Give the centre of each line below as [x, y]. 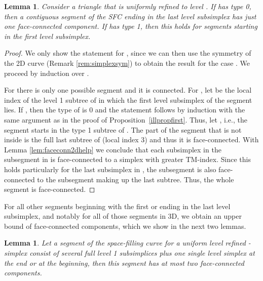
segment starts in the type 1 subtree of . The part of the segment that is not [123, 129]
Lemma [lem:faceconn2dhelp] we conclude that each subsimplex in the [113, 149]
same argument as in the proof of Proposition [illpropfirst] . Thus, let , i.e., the [126, 119]
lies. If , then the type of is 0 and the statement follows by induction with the [125, 110]
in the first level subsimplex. [47, 36]
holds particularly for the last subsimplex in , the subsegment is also [110, 169]
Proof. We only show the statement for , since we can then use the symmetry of [128, 53]
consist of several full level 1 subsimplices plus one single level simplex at [142, 253]
